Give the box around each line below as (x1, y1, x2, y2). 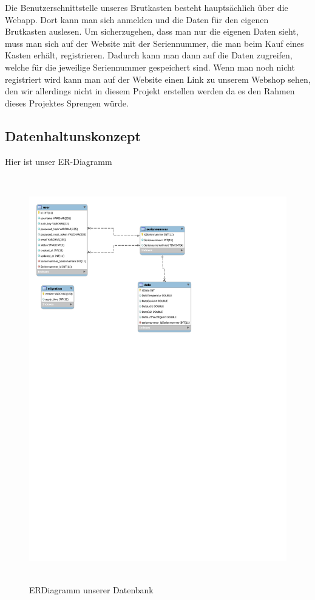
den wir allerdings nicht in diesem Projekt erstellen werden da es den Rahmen (5, 85, 295, 97)
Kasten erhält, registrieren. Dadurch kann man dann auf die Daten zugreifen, (5, 49, 293, 61)
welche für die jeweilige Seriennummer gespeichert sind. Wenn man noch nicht (5, 60, 295, 73)
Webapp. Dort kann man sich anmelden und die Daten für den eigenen (5, 13, 269, 26)
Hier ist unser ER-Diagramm (5, 155, 112, 167)
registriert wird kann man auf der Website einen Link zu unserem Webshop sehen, (5, 72, 311, 85)
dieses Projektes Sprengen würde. (5, 96, 129, 109)
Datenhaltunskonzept (5, 126, 141, 145)
